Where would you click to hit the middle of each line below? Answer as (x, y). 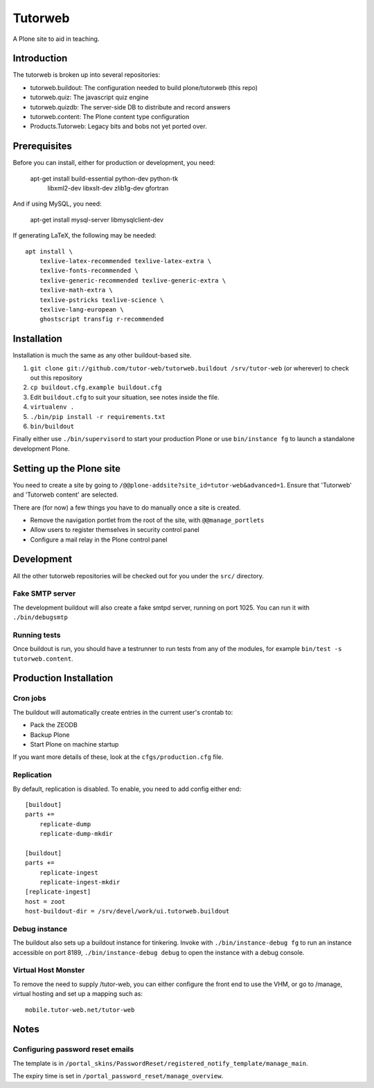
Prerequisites (42, 146)
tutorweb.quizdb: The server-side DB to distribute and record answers (131, 107)
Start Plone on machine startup (74, 744)
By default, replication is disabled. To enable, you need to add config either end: (127, 789)
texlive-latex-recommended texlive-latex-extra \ (125, 261)
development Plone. (41, 448)
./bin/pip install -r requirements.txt (98, 417)
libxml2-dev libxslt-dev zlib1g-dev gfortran (108, 188)
